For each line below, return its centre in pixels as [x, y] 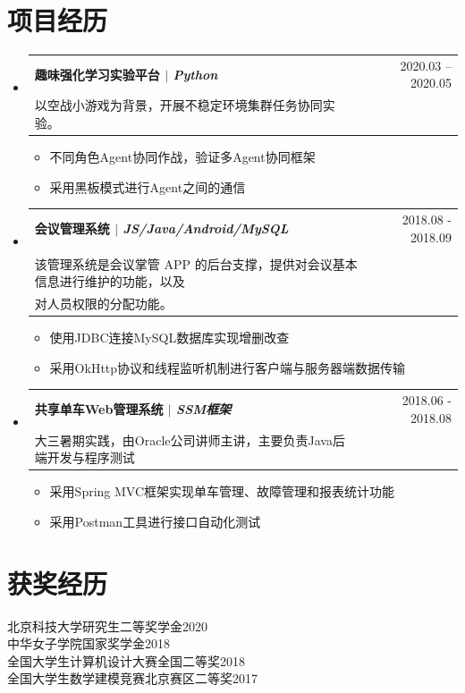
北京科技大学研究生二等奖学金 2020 [107, 625]
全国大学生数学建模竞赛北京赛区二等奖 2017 [132, 678]
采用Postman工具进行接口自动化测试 [155, 521]
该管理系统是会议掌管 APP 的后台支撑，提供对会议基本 [196, 263]
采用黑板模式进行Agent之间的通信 [148, 186]
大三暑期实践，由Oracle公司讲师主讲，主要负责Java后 [190, 439]
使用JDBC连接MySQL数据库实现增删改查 [169, 338]
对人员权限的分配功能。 [103, 304]
